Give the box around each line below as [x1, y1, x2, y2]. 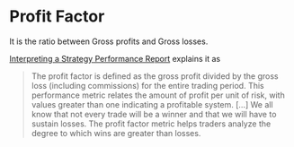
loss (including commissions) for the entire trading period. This [31, 80, 264, 91]
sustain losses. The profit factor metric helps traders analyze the [31, 118, 272, 129]
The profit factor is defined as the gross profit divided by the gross [31, 70, 279, 82]
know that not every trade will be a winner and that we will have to [31, 108, 277, 119]
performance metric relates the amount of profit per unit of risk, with [31, 90, 285, 100]
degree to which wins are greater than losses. [31, 127, 201, 138]
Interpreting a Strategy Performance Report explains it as [9, 53, 221, 64]
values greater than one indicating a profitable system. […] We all [31, 99, 273, 109]
